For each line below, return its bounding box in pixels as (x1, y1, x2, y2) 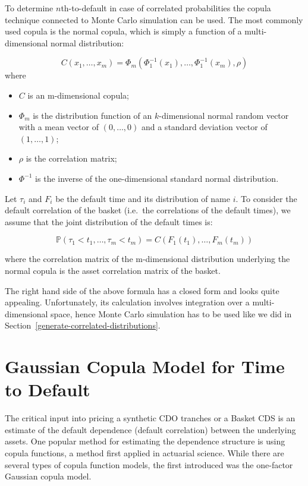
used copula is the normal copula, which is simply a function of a (5, 25, 242, 37)
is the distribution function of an (33, 109, 152, 121)
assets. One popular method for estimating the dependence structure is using (5, 435, 285, 447)
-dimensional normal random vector (159, 109, 289, 121)
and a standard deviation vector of (141, 121, 268, 133)
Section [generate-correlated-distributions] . (5, 319, 161, 332)
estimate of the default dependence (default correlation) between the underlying (5, 423, 296, 435)
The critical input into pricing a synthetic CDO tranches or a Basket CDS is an (5, 412, 296, 424)
